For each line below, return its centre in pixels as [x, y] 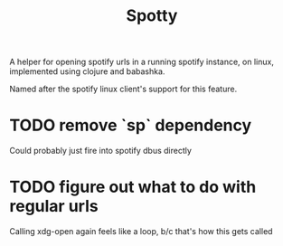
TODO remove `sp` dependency [131, 125]
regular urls [54, 207]
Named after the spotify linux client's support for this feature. [123, 89]
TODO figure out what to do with [133, 187]
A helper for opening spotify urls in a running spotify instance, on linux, [141, 62]
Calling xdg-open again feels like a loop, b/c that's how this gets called [141, 232]
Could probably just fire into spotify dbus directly [101, 151]
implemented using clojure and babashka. [87, 71]
